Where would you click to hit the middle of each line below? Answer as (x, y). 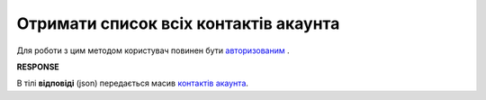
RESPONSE (38, 67)
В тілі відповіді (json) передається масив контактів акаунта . (133, 83)
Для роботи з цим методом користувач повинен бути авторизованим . (153, 50)
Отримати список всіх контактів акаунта (178, 23)
